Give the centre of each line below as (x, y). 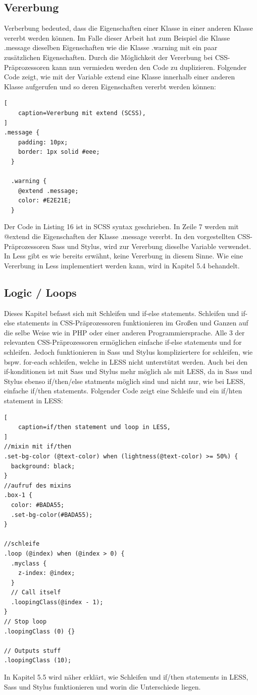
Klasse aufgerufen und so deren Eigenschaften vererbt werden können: (110, 86)
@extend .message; (48, 191)
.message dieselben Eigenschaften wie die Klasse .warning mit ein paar (111, 47)
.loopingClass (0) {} (40, 631)
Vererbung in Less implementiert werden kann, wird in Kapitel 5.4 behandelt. (122, 265)
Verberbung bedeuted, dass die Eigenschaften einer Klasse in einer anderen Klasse (128, 28)
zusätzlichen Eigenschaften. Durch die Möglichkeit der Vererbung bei (108, 57)
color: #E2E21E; (45, 201)
